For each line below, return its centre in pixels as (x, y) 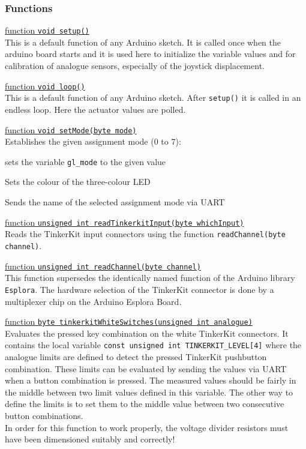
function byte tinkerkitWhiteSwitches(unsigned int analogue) (129, 321)
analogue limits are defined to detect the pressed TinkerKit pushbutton (136, 357)
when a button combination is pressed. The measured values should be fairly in (151, 380)
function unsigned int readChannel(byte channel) (103, 266)
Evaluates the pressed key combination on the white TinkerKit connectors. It (147, 333)
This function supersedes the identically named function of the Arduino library (150, 278)
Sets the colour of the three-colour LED (78, 182)
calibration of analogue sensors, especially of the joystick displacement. (135, 66)
